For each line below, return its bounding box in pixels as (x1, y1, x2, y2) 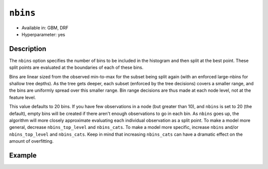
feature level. (9, 94, 36, 100)
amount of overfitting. (9, 138, 54, 144)
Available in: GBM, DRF (21, 25, 69, 31)
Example (9, 151, 37, 160)
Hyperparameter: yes (21, 31, 66, 37)
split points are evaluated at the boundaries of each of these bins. (9, 64, 143, 70)
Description (9, 45, 47, 53)
